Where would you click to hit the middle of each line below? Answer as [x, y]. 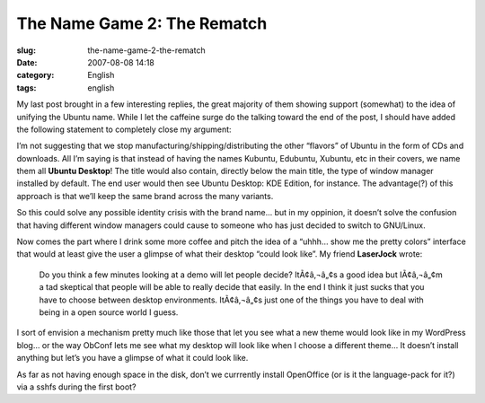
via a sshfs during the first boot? [76, 387]
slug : [26, 50]
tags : [26, 88]
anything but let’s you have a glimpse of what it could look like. [132, 358]
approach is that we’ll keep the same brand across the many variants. [145, 196]
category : [35, 75]
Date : [27, 62]
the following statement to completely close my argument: [124, 129]
